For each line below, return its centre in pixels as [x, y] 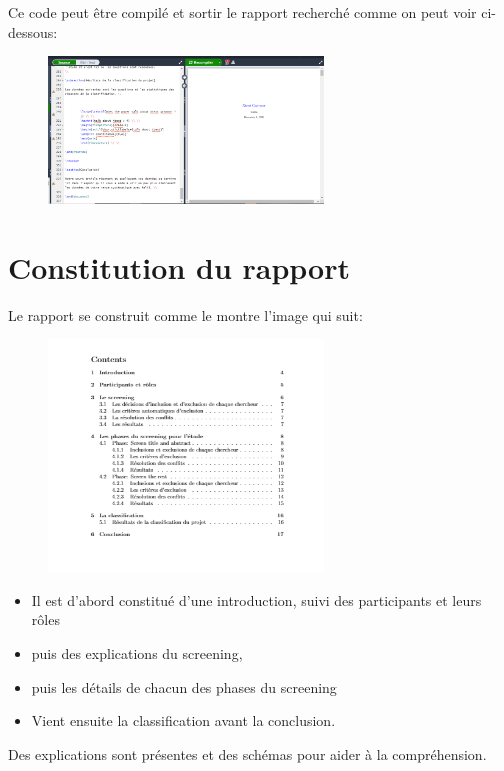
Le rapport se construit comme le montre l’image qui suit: [185, 314]
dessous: [33, 31]
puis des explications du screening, [137, 653]
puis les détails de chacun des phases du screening [184, 686]
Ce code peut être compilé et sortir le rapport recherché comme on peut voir [242, 12]
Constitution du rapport [179, 266]
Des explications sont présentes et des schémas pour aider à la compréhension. [247, 753]
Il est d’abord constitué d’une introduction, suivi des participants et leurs [256, 599]
